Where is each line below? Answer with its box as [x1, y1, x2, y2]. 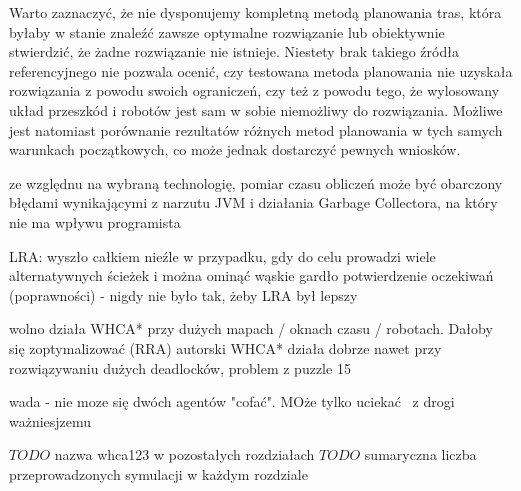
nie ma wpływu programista [9, 211, 181, 232]
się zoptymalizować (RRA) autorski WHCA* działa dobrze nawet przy [9, 337, 442, 358]
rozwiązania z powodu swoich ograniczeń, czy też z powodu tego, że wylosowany [9, 80, 500, 101]
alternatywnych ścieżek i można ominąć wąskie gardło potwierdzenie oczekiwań [9, 265, 494, 286]
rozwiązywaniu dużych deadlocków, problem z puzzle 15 [9, 357, 351, 378]
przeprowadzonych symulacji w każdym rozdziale [9, 463, 308, 484]
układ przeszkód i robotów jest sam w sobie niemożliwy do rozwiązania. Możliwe [9, 99, 503, 120]
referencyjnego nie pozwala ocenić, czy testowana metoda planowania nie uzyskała [9, 60, 513, 81]
